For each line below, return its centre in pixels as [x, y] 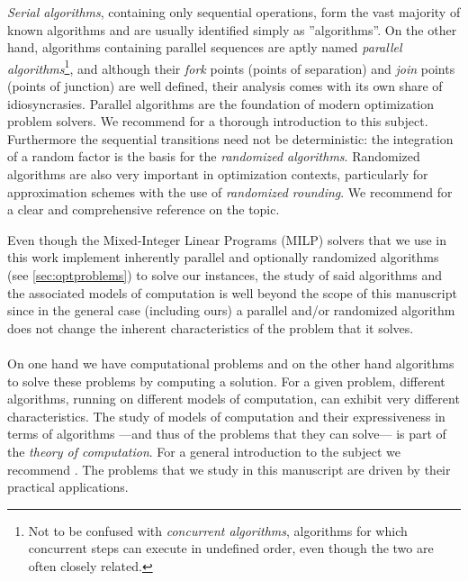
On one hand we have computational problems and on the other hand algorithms [231, 363]
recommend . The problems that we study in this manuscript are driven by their [229, 469]
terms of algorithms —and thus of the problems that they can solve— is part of [227, 434]
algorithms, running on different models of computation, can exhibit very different [234, 399]
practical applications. [68, 487]
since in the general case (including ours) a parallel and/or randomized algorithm [231, 310]
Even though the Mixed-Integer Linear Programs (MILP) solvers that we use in [227, 239]
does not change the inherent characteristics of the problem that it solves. [211, 327]
